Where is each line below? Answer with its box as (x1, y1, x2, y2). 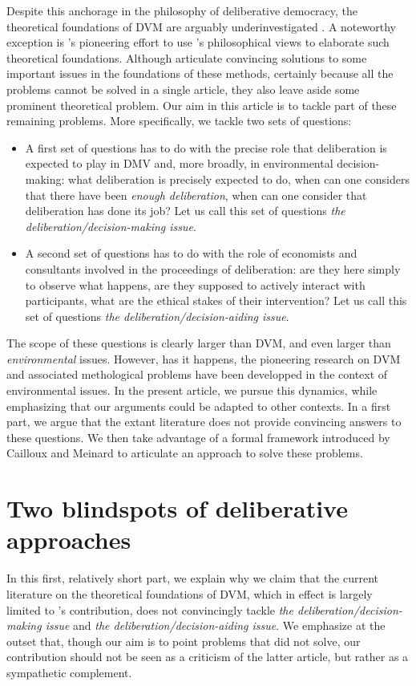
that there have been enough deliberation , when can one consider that (25, 186, 367, 203)
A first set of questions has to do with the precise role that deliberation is (25, 139, 387, 156)
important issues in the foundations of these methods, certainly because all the (6, 65, 394, 82)
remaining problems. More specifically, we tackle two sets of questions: (6, 112, 352, 129)
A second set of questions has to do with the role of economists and (25, 245, 357, 262)
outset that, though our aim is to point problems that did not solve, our (6, 632, 361, 649)
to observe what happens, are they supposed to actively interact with (25, 276, 366, 293)
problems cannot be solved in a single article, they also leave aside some (6, 80, 360, 97)
